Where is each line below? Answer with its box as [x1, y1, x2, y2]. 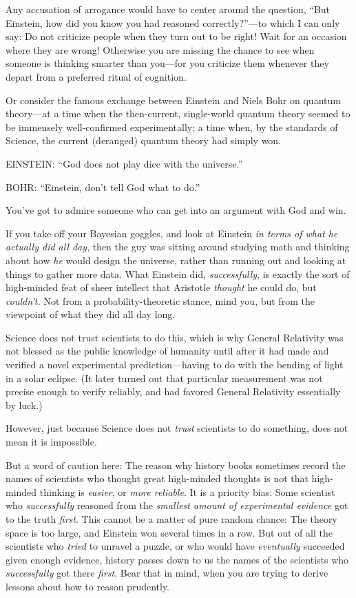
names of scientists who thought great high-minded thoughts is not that [6, 471, 308, 486]
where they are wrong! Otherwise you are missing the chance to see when [6, 42, 315, 57]
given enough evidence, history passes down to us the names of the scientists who [6, 552, 349, 566]
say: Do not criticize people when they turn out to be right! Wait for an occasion [6, 29, 347, 43]
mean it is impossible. [6, 435, 97, 449]
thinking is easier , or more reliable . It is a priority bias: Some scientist [39, 484, 335, 499]
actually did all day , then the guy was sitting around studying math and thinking [6, 239, 350, 254]
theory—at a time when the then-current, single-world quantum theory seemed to [6, 106, 350, 121]
